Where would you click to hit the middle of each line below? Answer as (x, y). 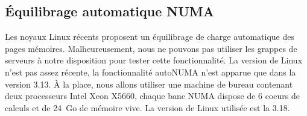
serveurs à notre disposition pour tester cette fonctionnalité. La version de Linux (154, 60)
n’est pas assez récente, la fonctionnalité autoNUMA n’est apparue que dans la (150, 72)
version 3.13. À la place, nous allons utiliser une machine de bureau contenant (149, 84)
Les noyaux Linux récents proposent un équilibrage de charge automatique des (150, 37)
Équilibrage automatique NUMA (109, 11)
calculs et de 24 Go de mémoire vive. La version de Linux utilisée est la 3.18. (147, 107)
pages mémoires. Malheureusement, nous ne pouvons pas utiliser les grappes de (151, 48)
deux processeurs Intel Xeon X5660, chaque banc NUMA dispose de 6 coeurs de (152, 96)
